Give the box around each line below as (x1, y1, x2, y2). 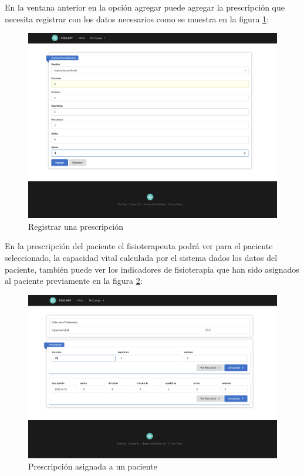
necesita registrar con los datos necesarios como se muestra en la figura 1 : (5, 12, 269, 25)
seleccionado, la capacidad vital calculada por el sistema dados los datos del (5, 252, 278, 264)
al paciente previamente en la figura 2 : (5, 274, 143, 287)
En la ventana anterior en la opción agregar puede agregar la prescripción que (5, 1, 285, 13)
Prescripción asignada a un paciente (28, 460, 157, 472)
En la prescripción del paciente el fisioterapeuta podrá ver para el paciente (5, 240, 273, 252)
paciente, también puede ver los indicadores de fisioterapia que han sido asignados (5, 263, 299, 275)
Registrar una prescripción (28, 220, 123, 232)
